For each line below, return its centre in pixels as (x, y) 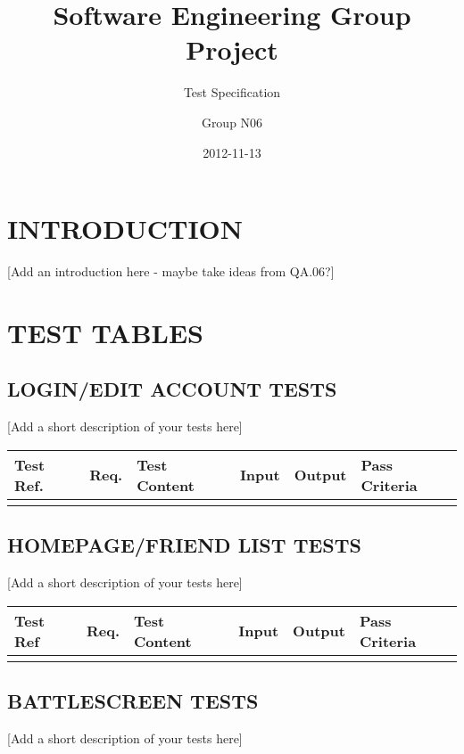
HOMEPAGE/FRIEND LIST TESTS (184, 545)
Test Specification (232, 92)
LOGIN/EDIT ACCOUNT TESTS (172, 389)
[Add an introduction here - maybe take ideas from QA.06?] (171, 271)
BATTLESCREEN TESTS (133, 700)
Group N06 (232, 122)
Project (232, 49)
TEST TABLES (105, 332)
